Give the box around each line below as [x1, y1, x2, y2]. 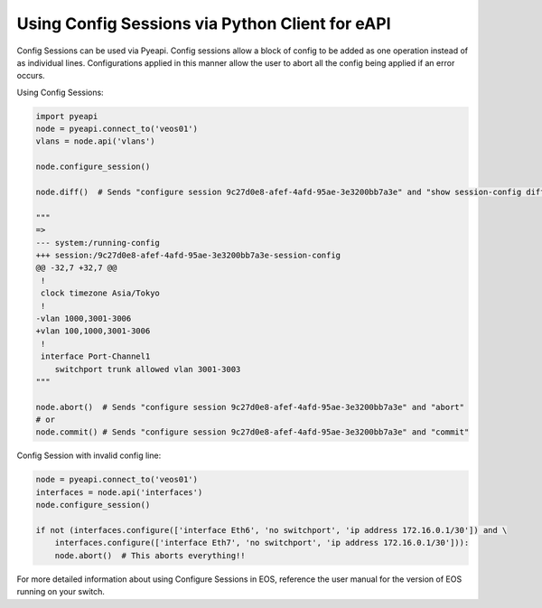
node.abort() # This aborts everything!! [54, 550, 246, 560]
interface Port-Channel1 [41, 351, 151, 361]
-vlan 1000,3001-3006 [35, 313, 132, 323]
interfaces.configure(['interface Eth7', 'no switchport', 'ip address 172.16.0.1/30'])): [54, 538, 470, 548]
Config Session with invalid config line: [16, 450, 162, 461]
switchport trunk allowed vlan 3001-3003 [54, 364, 241, 374]
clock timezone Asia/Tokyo [41, 288, 160, 298]
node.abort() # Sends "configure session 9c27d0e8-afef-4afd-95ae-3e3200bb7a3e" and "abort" [35, 402, 465, 412]
